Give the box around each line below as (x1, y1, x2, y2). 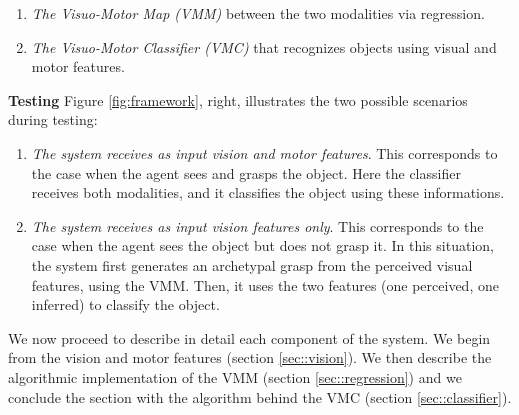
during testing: (8, 109, 98, 130)
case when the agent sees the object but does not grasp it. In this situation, (31, 235, 494, 256)
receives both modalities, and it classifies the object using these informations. (31, 182, 505, 203)
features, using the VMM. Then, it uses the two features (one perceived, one (31, 274, 499, 295)
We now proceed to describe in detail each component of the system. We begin (8, 327, 491, 348)
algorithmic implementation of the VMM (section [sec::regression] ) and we (8, 366, 462, 387)
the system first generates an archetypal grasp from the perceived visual (31, 254, 473, 275)
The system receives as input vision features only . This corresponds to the (31, 215, 484, 236)
